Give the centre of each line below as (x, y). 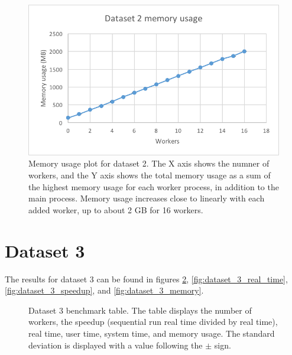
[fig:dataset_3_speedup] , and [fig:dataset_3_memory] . (104, 290)
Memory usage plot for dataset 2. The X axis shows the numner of (149, 163)
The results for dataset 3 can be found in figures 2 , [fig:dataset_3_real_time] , (146, 279)
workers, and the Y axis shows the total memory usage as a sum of (150, 175)
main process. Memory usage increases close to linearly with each (147, 198)
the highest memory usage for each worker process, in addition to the (154, 186)
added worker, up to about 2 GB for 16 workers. (116, 209)
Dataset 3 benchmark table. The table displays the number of (140, 310)
